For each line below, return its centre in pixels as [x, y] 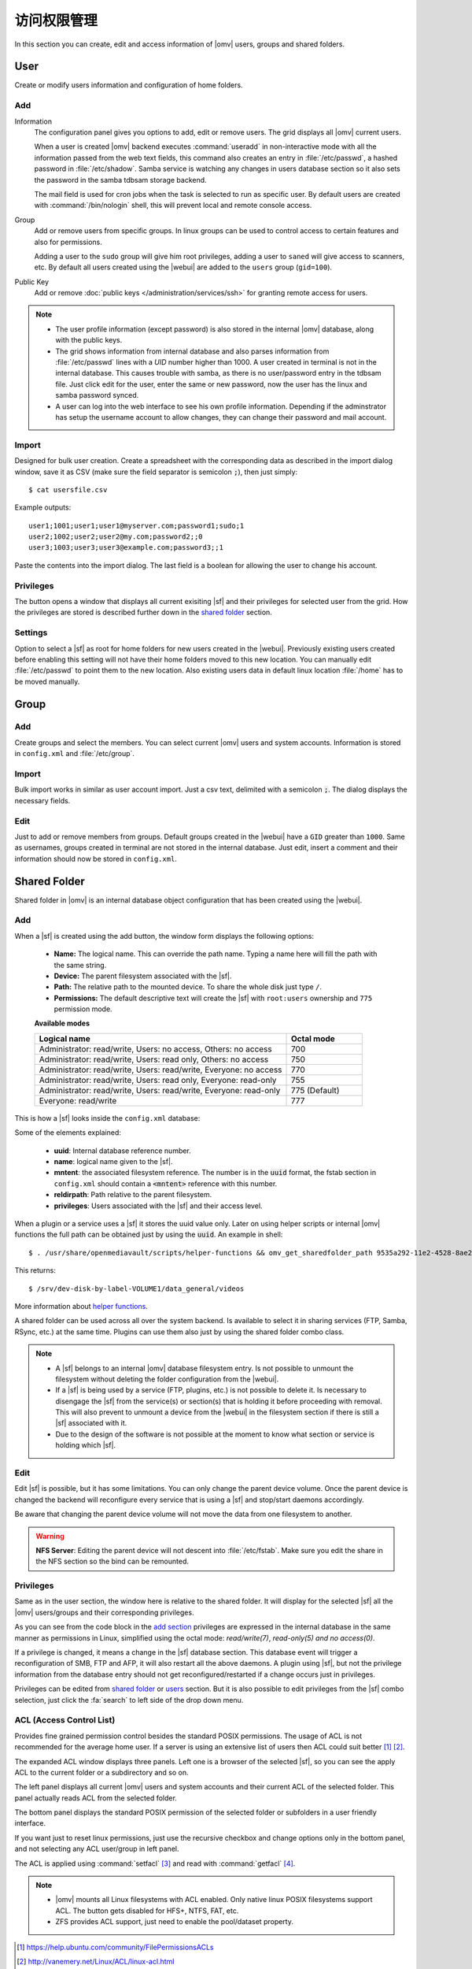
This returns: [35, 1270]
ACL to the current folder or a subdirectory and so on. [101, 1772]
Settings [31, 632]
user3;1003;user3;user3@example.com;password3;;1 [126, 548]
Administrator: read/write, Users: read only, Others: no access [154, 1059]
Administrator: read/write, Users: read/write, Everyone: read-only [160, 1090]
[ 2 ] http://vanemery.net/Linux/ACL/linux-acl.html [96, 1961]
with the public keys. [89, 340]
